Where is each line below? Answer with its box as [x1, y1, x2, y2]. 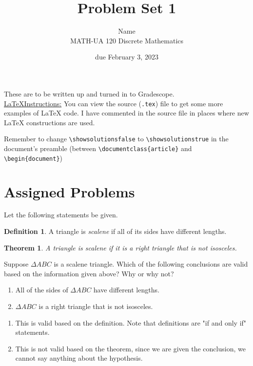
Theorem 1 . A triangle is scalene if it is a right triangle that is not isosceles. [4, 242, 237, 252]
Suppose [4, 259, 29, 269]
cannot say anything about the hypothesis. [15, 353, 143, 363]
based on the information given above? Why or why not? [4, 268, 174, 278]
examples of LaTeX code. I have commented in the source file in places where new [4, 108, 249, 118]
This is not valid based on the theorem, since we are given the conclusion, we [15, 343, 246, 353]
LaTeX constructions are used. [4, 117, 95, 127]
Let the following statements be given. [4, 210, 118, 220]
